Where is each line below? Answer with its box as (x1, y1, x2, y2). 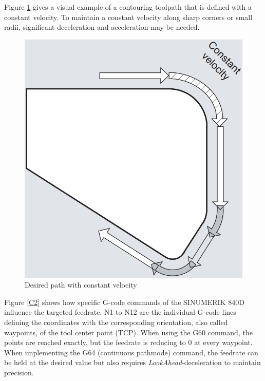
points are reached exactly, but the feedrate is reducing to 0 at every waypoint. (4, 337, 253, 348)
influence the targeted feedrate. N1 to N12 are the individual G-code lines (4, 307, 236, 317)
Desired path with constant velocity (25, 279, 137, 290)
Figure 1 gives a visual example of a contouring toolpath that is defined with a (4, 2, 252, 12)
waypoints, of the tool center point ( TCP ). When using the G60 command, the (4, 327, 253, 337)
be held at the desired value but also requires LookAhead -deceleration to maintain (4, 357, 261, 368)
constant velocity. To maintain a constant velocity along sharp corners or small (4, 11, 253, 22)
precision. (4, 367, 34, 377)
